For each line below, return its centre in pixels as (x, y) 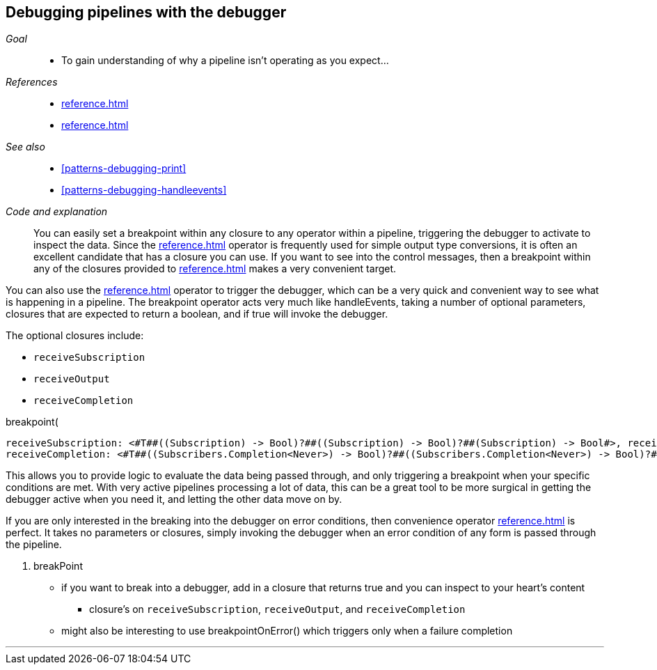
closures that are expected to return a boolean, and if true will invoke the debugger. (197, 314)
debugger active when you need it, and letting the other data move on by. (174, 499)
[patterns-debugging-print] (124, 169)
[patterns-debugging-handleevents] (144, 190)
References (32, 82)
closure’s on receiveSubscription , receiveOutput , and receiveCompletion (277, 609)
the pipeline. (34, 545)
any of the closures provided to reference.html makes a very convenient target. (215, 269)
